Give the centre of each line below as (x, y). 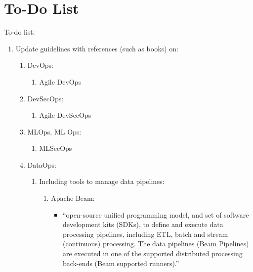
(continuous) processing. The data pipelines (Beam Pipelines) (156, 244)
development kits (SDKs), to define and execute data (143, 224)
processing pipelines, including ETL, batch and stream (145, 234)
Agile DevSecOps (65, 115)
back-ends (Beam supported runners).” (121, 263)
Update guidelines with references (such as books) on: (97, 48)
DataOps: (42, 164)
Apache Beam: (73, 198)
